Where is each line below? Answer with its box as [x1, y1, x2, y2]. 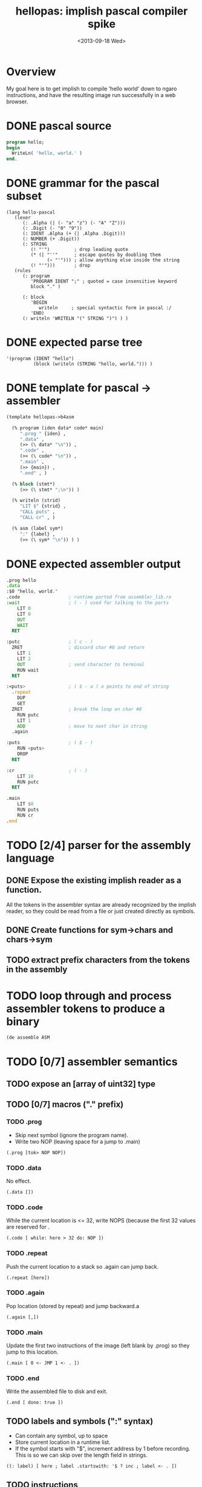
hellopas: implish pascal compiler [15, 4, 188, 18]
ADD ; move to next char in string [17, 723, 148, 729]
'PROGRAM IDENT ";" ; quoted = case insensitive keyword [30, 278, 177, 284]
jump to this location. [6, 1348, 59, 1356]
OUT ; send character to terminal [17, 661, 145, 668]
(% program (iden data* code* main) [11, 425, 104, 431]
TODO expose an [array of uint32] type [6, 1078, 156, 1089]
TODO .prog [6, 1118, 42, 1126]
